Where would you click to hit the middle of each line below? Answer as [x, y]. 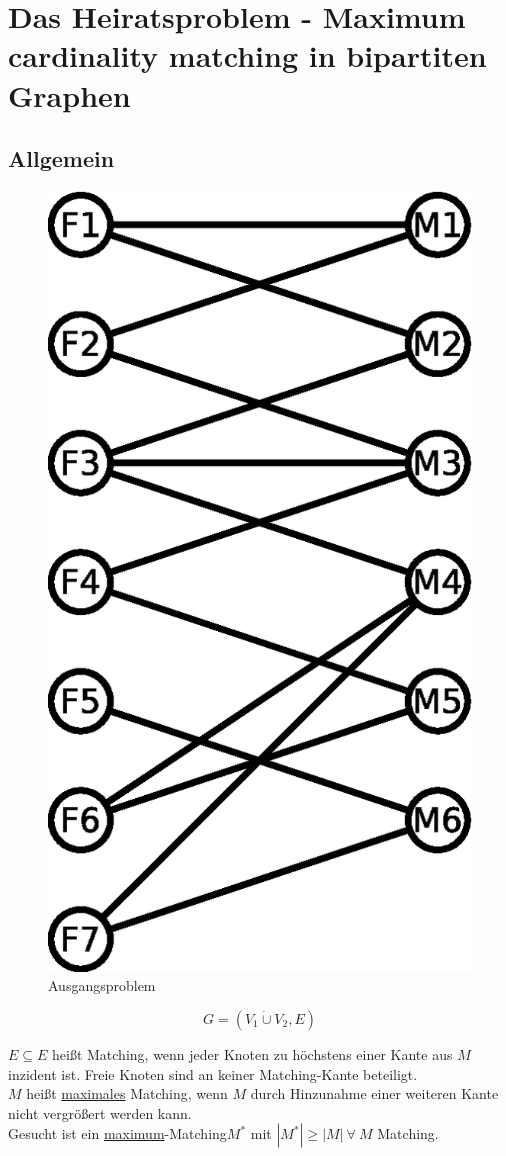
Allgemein [61, 158]
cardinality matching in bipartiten [247, 55]
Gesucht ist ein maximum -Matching [117, 1133]
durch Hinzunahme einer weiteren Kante [374, 1093]
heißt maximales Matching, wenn [127, 1093]
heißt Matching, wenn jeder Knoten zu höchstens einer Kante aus [252, 1054]
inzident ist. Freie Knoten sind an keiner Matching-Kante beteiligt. [213, 1073]
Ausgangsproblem [102, 985]
